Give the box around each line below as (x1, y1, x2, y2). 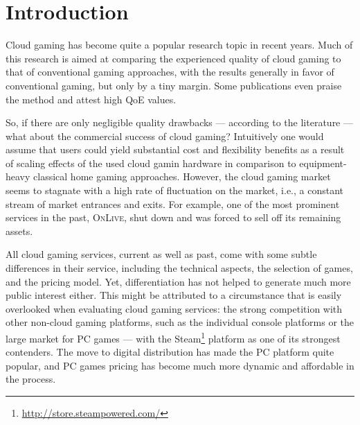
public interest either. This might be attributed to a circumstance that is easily (6, 288, 342, 302)
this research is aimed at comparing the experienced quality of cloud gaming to (6, 51, 341, 65)
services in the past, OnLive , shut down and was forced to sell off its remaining (6, 210, 341, 225)
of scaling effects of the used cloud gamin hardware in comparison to (6, 155, 296, 170)
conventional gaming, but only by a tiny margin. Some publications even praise (6, 78, 342, 92)
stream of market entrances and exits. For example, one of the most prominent (6, 196, 340, 211)
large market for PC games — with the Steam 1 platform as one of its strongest (6, 329, 341, 345)
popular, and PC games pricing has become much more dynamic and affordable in (6, 358, 354, 372)
